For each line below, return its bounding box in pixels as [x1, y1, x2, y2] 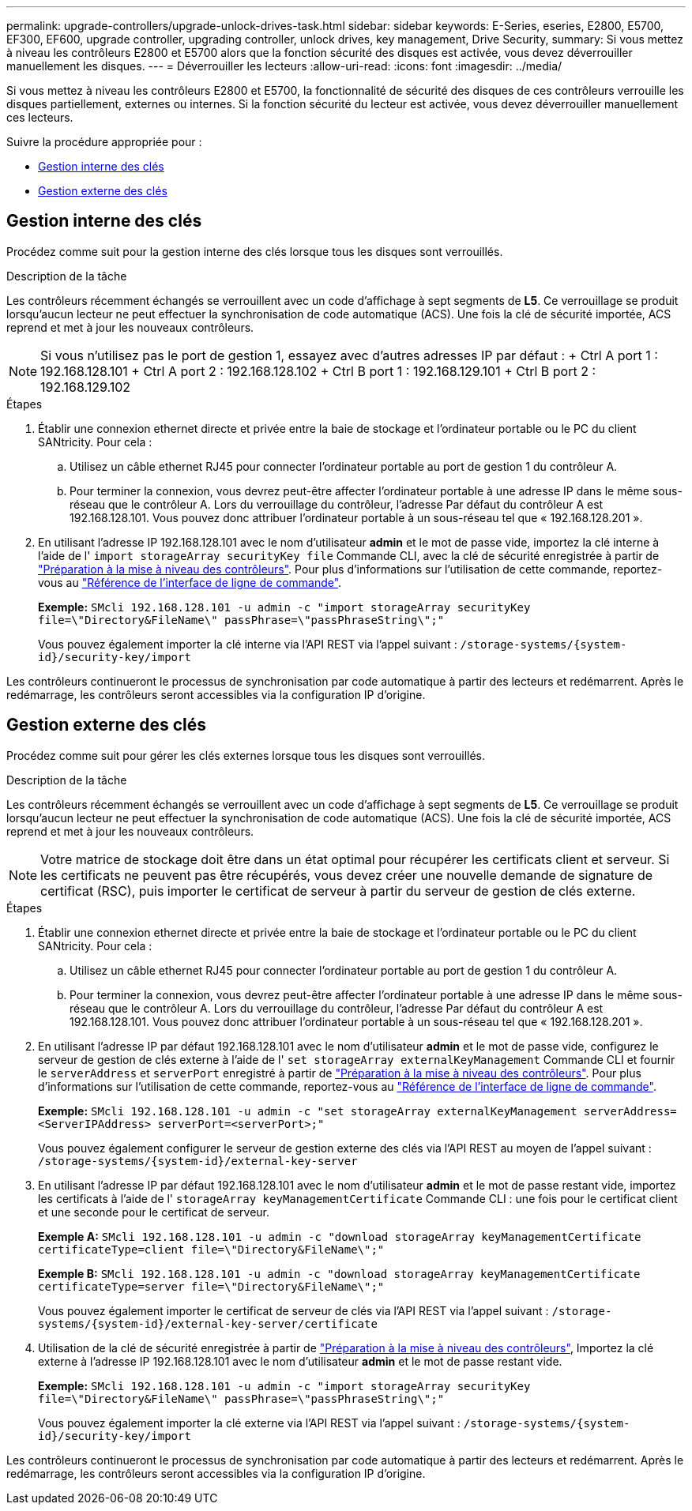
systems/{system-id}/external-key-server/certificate [38, 1317, 378, 1330]
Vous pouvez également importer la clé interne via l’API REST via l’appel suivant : [38, 637, 457, 651]
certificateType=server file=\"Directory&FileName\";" [38, 1280, 385, 1293]
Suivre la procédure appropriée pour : [6, 135, 202, 148]
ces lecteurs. [6, 111, 73, 124]
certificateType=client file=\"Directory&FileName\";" [38, 1242, 385, 1256]
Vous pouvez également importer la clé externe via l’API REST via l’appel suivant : [38, 1415, 461, 1430]
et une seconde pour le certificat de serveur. [38, 1205, 270, 1219]
